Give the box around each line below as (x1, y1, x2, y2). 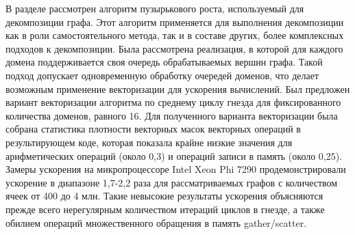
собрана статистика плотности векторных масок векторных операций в (5, 122, 301, 136)
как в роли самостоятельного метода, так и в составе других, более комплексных (5, 28, 344, 42)
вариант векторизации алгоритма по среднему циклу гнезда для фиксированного (5, 95, 341, 109)
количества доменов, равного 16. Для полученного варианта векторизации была (5, 108, 338, 122)
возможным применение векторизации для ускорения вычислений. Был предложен (5, 81, 350, 96)
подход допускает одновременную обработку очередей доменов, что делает (5, 68, 319, 82)
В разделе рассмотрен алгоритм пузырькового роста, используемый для (5, 1, 304, 15)
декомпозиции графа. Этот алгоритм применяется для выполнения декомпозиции (5, 14, 344, 29)
